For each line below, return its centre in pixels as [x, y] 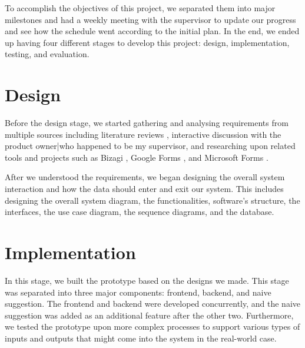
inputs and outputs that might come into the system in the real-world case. [141, 338]
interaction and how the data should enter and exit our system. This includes [144, 189]
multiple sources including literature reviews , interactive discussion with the [143, 134]
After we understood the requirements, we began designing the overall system [145, 177]
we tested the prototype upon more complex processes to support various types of [152, 327]
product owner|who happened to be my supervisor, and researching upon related [150, 146]
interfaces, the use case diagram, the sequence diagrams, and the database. [140, 212]
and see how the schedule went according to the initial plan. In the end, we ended [152, 31]
